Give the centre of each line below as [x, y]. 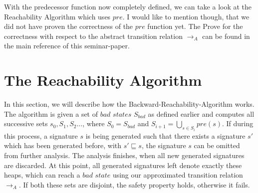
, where [94, 123]
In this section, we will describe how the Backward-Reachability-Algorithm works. [129, 104]
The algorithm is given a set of [51, 113]
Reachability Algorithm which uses [57, 16]
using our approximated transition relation [178, 175]
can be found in [226, 36]
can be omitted [217, 145]
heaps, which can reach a [42, 175]
